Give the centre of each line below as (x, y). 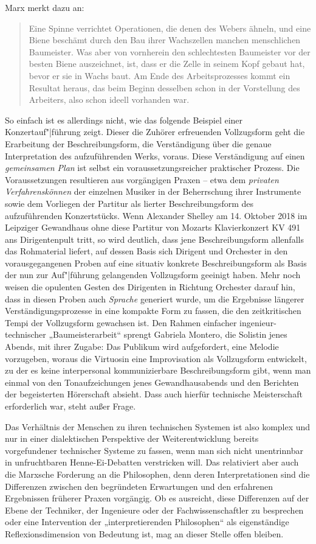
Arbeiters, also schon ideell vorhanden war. (109, 99)
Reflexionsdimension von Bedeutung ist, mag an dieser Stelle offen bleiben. (144, 533)
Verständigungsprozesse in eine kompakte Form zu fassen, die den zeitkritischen (153, 311)
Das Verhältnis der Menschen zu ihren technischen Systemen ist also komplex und (158, 426)
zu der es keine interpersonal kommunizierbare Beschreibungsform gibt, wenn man (158, 370)
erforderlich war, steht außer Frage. (70, 406)
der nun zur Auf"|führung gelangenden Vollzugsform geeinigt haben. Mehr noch (153, 275)
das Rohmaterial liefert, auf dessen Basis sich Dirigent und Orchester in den (146, 251)
